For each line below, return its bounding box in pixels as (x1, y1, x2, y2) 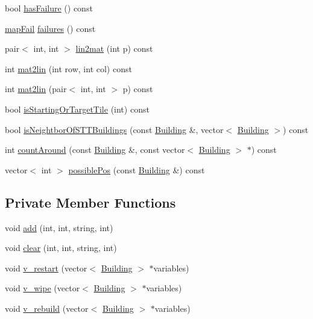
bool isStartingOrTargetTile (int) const (5, 102, 150, 115)
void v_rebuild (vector (5, 302, 89, 314)
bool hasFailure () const (5, 2, 93, 14)
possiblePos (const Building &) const (68, 163, 205, 176)
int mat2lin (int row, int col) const (5, 62, 132, 75)
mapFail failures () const (5, 22, 96, 34)
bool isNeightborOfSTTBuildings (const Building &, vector (5, 123, 224, 135)
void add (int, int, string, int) (5, 221, 113, 234)
